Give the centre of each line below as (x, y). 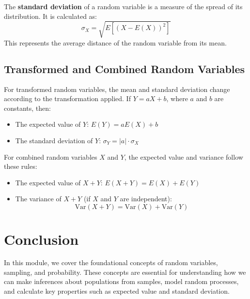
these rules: (21, 166)
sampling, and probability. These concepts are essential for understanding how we (125, 272)
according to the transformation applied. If (67, 98)
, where (177, 98)
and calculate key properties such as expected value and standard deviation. (117, 291)
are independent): (146, 199)
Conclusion (41, 239)
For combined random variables (51, 157)
